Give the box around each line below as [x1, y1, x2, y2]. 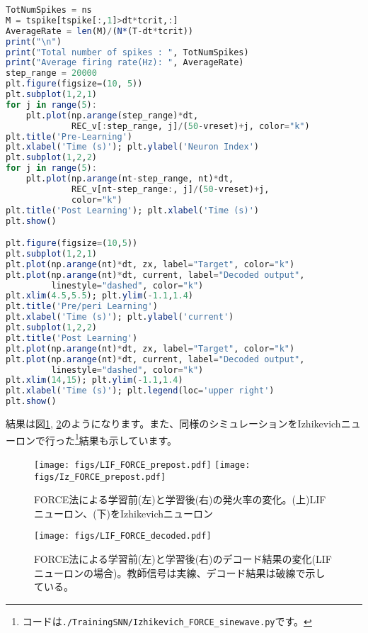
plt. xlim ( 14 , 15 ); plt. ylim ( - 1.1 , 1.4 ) [6, 375, 183, 386]
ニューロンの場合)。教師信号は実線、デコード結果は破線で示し [34, 565, 326, 580]
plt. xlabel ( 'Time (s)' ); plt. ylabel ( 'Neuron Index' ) [6, 142, 260, 152]
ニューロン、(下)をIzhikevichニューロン [34, 505, 214, 520]
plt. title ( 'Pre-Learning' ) [6, 131, 133, 142]
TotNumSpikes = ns [6, 5, 92, 15]
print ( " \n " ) [6, 36, 62, 47]
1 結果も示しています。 [75, 430, 178, 447]
